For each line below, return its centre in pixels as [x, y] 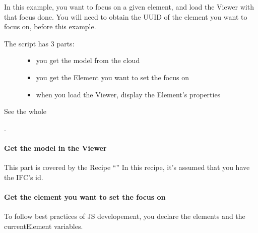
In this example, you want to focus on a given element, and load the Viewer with [129, 7]
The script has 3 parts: [39, 43]
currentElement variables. [44, 226]
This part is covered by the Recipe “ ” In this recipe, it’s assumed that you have [127, 167]
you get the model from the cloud [88, 60]
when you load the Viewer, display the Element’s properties [128, 94]
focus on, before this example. [50, 26]
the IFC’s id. [24, 177]
